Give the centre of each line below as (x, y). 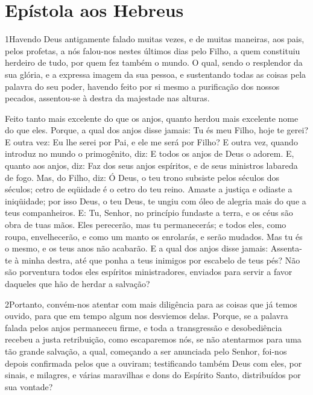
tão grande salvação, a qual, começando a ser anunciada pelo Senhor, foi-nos (146, 351)
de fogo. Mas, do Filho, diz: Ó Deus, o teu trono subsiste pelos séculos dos (142, 177)
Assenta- (286, 248)
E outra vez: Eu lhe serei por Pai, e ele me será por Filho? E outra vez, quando (151, 141)
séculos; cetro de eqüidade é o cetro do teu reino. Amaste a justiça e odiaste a (149, 189)
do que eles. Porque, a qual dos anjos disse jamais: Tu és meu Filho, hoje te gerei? (157, 130)
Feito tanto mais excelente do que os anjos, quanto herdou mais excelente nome (152, 118)
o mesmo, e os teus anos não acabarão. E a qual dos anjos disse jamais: (137, 248)
